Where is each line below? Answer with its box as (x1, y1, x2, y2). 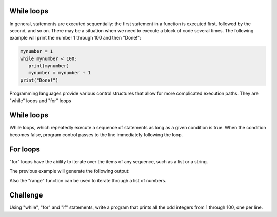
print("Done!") (20, 77, 58, 83)
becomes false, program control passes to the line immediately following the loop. (9, 131, 183, 138)
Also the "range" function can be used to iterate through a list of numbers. (9, 177, 167, 184)
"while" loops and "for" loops (9, 97, 71, 104)
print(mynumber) (28, 63, 69, 69)
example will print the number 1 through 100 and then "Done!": (9, 35, 141, 41)
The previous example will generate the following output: (9, 168, 130, 174)
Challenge (9, 191, 43, 200)
